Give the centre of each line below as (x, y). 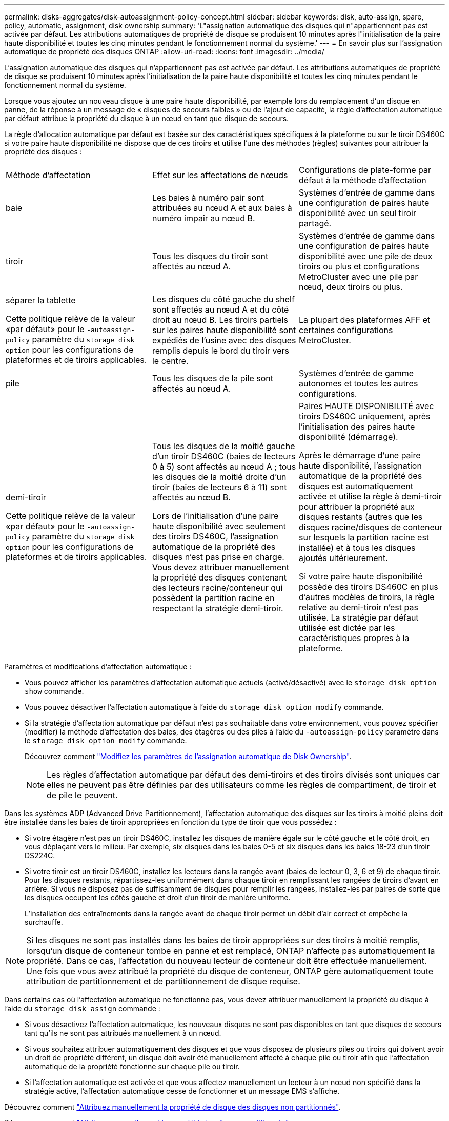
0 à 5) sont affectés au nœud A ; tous (224, 467)
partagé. (315, 223)
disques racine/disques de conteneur (371, 527)
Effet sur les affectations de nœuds (220, 175)
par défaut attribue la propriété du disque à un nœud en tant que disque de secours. (147, 118)
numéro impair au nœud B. (203, 218)
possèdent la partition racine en (213, 598)
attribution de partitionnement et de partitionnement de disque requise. (163, 981)
